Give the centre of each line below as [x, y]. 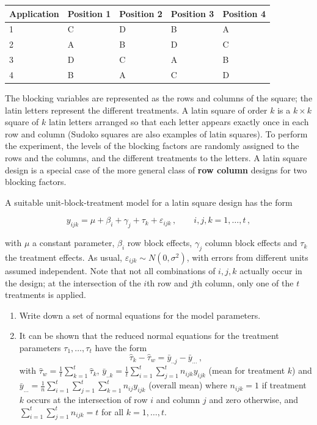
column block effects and [251, 243]
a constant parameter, [74, 243]
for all [112, 411]
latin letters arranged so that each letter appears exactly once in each [179, 122]
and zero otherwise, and [254, 400]
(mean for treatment [247, 370]
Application [34, 13]
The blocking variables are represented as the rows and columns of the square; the [159, 97]
